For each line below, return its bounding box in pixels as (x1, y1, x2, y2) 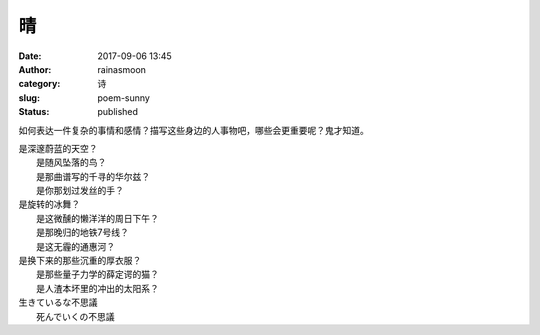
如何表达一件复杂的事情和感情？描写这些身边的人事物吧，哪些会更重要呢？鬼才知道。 (18, 124, 369, 136)
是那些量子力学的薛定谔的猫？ (36, 268, 159, 280)
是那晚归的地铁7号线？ (36, 226, 129, 239)
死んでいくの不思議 (36, 310, 115, 322)
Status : (18, 106, 50, 118)
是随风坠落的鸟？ (36, 156, 107, 169)
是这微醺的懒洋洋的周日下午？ (36, 212, 159, 224)
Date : (18, 50, 42, 62)
